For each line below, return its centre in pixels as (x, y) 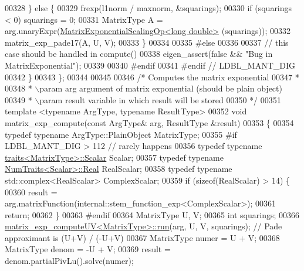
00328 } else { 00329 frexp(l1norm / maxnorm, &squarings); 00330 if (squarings (148, 8)
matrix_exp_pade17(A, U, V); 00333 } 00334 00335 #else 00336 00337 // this (147, 42)
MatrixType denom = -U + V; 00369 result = (88, 249)
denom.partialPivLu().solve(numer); (69, 261)
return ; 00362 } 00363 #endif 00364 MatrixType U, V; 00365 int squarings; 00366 (152, 214)
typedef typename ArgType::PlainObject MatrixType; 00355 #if (121, 134)
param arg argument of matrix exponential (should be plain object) (161, 88)
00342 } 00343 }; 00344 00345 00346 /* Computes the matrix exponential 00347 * (152, 77)
